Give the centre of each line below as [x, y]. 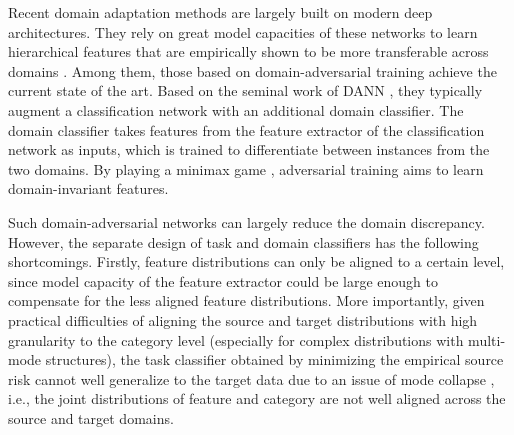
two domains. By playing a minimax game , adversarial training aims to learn [246, 168]
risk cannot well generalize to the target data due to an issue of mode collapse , [251, 378]
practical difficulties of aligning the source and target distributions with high [243, 319]
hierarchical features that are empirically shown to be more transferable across [248, 51]
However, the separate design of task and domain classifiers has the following [243, 241]
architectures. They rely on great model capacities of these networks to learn [243, 31]
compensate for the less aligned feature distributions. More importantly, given [246, 300]
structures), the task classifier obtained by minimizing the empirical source [274, 359]
